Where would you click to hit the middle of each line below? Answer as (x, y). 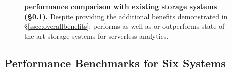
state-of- (214, 26)
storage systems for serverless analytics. (108, 36)
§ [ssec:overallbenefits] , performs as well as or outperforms (112, 26)
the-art (35, 36)
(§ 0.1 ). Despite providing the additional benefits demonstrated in (126, 16)
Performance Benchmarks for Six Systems (115, 62)
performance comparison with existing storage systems (121, 6)
